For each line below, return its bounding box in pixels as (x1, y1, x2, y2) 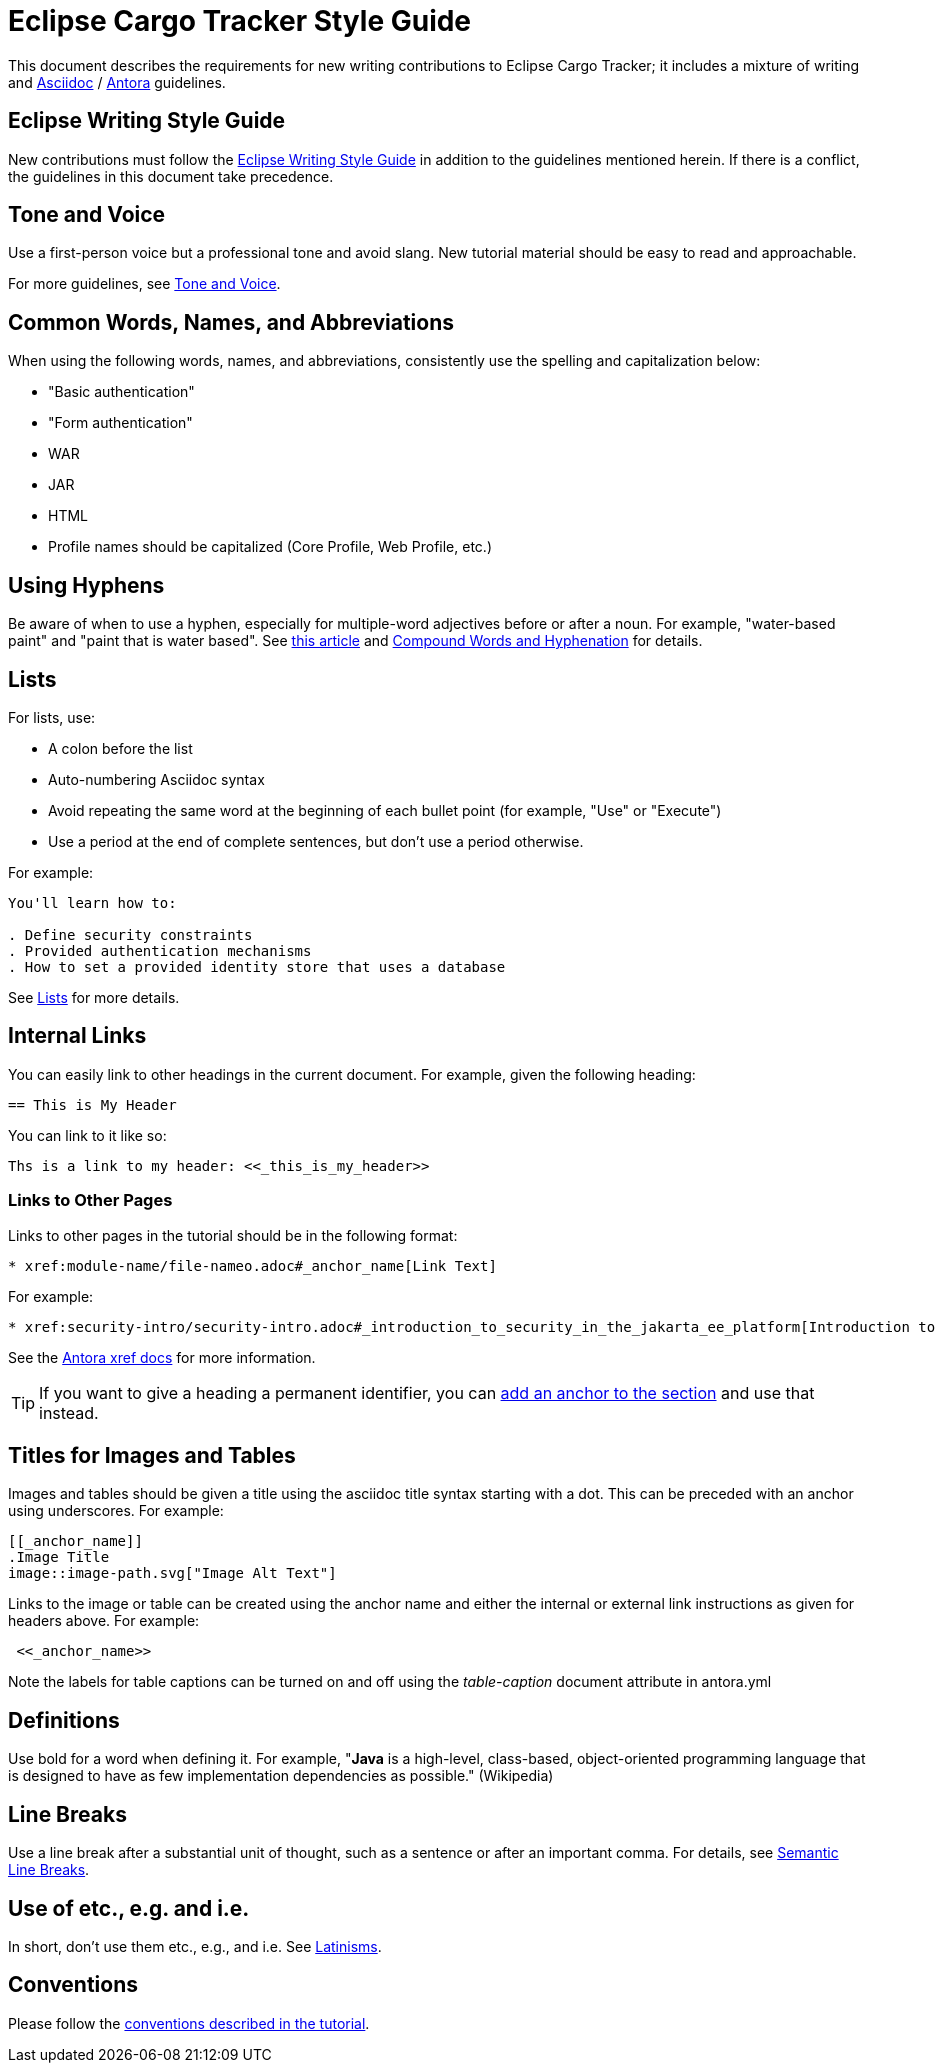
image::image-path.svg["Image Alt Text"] (8, 1565, 337, 1582)
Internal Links (8, 1023, 147, 1049)
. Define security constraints (8, 926, 253, 943)
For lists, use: (8, 708, 96, 726)
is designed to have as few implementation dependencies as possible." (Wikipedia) (8, 1767, 554, 1785)
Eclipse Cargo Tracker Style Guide (8, 4, 472, 38)
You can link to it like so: (8, 1126, 167, 1144)
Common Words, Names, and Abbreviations (8, 309, 455, 335)
